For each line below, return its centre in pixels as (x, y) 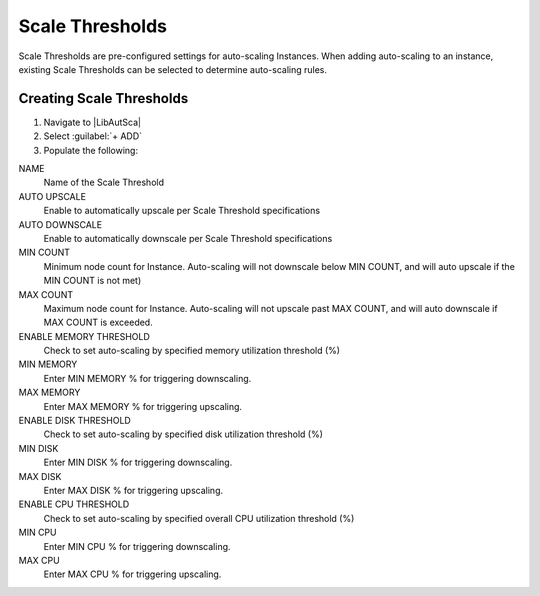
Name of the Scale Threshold (104, 182)
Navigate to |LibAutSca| (92, 122)
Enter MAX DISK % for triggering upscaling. (133, 490)
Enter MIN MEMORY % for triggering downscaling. (147, 378)
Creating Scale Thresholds (103, 98)
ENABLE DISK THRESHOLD (75, 421)
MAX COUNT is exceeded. (98, 322)
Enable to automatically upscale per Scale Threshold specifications (181, 211)
